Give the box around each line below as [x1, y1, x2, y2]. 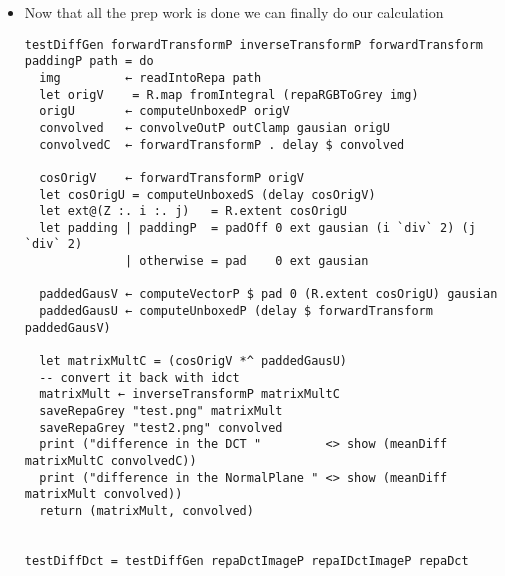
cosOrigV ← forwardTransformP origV [39, 170, 304, 185]
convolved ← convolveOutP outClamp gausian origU [39, 120, 390, 135]
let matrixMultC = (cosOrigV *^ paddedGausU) [39, 354, 347, 369]
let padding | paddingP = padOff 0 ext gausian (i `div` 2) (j [39, 220, 476, 235]
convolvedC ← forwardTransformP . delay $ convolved [39, 137, 405, 152]
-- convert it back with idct [39, 370, 240, 385]
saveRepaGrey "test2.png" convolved [39, 420, 283, 435]
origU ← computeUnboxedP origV [39, 104, 290, 119]
